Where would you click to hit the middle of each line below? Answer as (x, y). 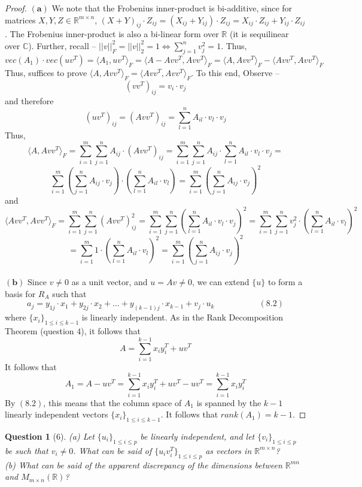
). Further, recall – (62, 45)
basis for (20, 293)
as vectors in (229, 450)
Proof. (16, 8)
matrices (20, 19)
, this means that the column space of (112, 402)
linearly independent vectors (57, 414)
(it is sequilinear (259, 34)
